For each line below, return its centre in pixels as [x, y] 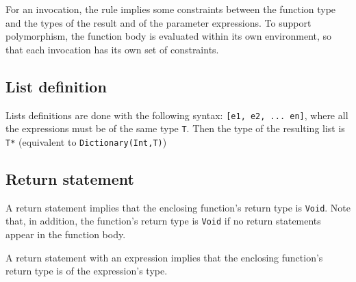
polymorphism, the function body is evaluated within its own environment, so [169, 36]
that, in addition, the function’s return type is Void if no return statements [163, 221]
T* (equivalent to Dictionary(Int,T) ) [86, 141]
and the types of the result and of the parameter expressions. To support [158, 22]
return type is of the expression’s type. [87, 271]
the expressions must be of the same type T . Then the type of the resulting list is [175, 128]
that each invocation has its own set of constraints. [112, 49]
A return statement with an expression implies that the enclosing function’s [164, 257]
